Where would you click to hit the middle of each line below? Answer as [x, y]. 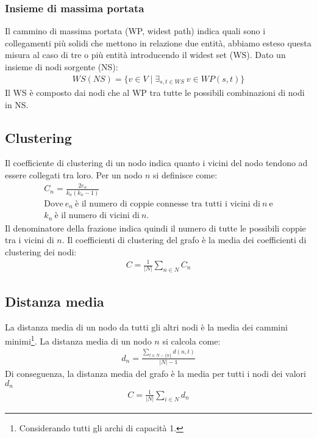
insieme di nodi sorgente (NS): [62, 67]
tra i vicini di [30, 240]
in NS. [17, 104]
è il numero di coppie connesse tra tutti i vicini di [168, 204]
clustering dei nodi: [41, 251]
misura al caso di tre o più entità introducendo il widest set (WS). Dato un [145, 55]
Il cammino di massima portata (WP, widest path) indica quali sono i [135, 31]
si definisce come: [185, 175]
